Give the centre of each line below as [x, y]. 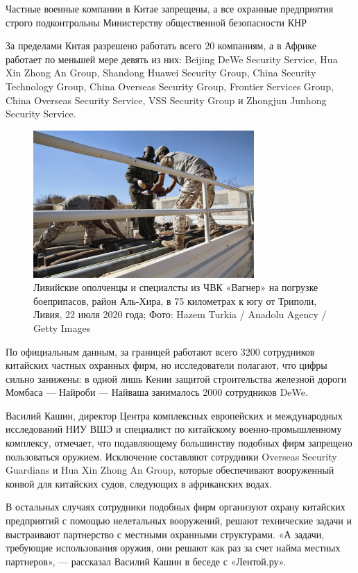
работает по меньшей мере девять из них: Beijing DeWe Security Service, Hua [172, 59]
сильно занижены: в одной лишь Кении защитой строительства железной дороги [176, 378]
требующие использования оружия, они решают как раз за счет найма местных [173, 548]
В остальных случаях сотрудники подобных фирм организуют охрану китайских [176, 507]
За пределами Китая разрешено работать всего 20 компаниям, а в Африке [161, 45]
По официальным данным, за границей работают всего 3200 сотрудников [160, 351]
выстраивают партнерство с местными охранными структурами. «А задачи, [165, 534]
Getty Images [62, 327]
